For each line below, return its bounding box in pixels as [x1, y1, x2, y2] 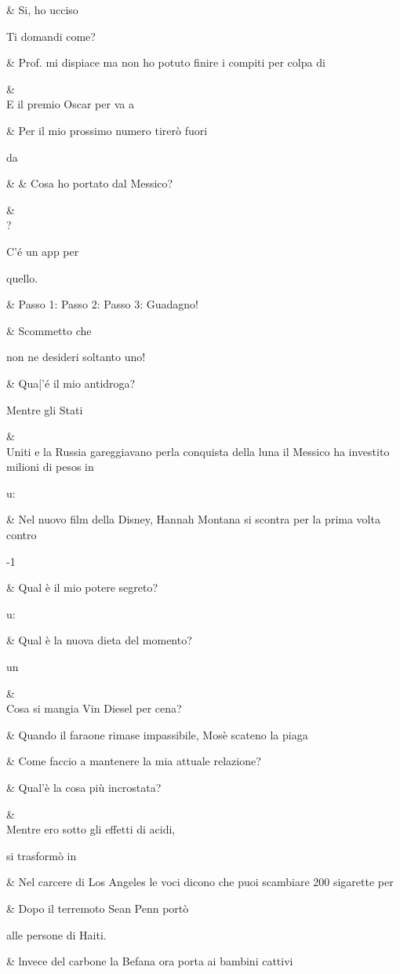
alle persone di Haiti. [6, 926, 107, 943]
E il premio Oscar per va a [6, 96, 134, 112]
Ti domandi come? [6, 27, 96, 44]
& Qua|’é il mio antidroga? [6, 374, 136, 391]
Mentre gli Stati [6, 401, 83, 418]
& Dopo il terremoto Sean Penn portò [6, 899, 189, 916]
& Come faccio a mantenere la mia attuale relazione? [6, 753, 261, 769]
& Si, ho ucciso [6, 2, 78, 17]
